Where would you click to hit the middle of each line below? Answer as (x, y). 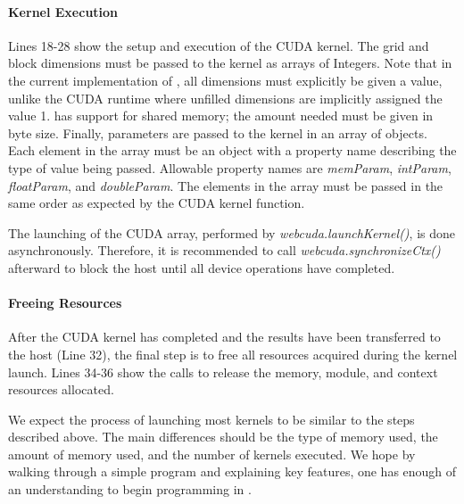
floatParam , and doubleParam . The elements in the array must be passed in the (226, 185)
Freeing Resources (65, 303)
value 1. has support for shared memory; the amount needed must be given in (221, 116)
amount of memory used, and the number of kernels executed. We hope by (212, 454)
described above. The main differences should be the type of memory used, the (223, 437)
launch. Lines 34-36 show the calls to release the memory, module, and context (223, 372)
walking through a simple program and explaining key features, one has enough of (232, 471)
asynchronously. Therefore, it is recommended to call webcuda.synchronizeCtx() (224, 250)
